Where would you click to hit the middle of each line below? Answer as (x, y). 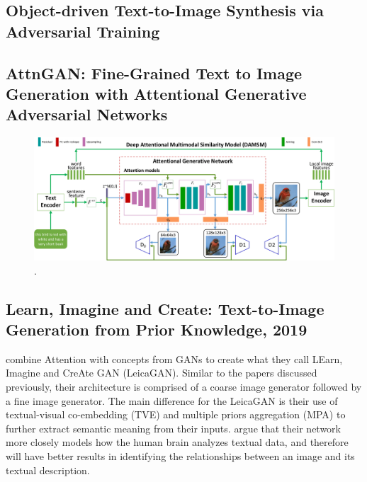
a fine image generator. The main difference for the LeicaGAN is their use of (172, 400)
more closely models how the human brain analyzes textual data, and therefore (177, 442)
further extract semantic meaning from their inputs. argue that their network (174, 428)
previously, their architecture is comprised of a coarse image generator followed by (184, 387)
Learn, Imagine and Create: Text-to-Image (165, 308)
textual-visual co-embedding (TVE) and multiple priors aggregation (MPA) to (176, 414)
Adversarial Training (83, 31)
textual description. (48, 470)
